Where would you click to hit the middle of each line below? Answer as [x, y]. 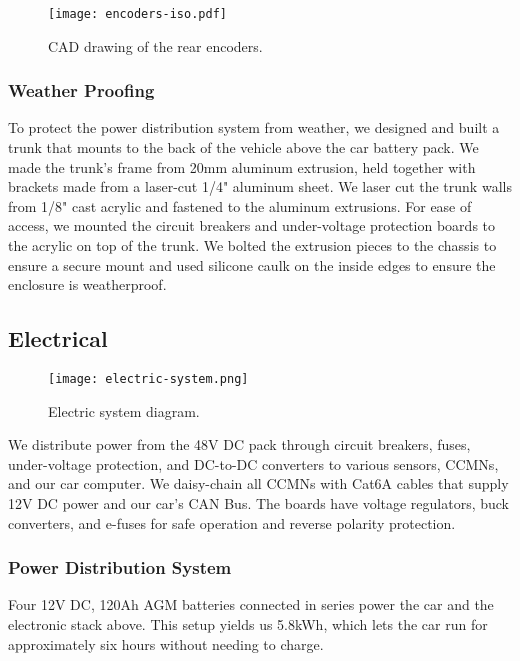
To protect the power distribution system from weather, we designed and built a [254, 127]
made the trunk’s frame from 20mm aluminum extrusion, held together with [242, 166]
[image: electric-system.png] [148, 379]
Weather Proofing [81, 90]
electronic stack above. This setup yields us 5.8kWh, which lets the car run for [248, 624]
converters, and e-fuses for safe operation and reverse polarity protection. [232, 522]
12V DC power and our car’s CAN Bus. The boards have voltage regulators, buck [259, 503]
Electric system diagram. [124, 410]
